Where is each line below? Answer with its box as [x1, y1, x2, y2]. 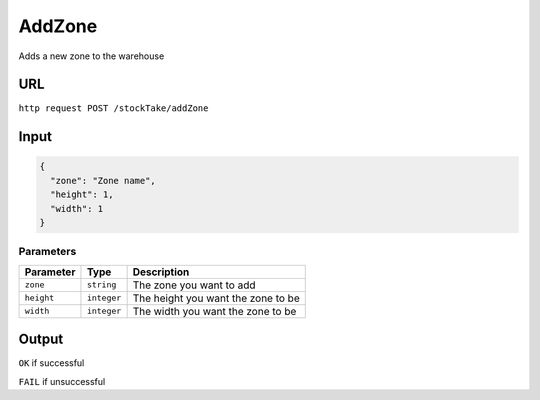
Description [132, 265, 190, 279]
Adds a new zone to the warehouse [18, 50, 165, 62]
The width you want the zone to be [132, 304, 297, 318]
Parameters [18, 245, 77, 259]
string [86, 280, 117, 290]
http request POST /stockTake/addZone [18, 103, 209, 114]
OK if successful [18, 357, 85, 369]
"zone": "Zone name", [50, 175, 157, 186]
